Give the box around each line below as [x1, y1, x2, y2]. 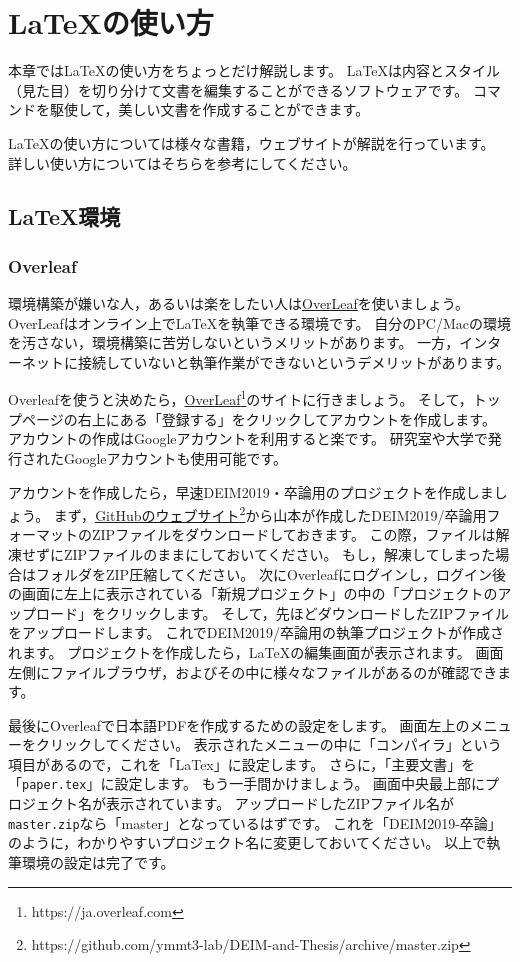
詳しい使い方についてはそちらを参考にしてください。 [8, 152, 357, 173]
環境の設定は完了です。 [21, 851, 175, 872]
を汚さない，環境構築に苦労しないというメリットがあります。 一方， [8, 332, 460, 353]
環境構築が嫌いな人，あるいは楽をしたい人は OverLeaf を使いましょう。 [8, 293, 470, 314]
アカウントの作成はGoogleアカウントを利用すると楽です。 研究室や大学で [8, 428, 488, 449]
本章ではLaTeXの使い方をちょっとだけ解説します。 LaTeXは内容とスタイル [8, 60, 501, 81]
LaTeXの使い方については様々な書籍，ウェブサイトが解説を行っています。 [8, 132, 495, 153]
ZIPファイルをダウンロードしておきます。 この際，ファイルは [91, 524, 496, 545]
